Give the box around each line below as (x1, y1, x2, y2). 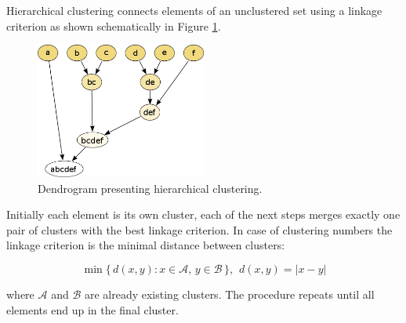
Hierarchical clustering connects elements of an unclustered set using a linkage (6, 2, 382, 18)
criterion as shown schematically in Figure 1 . (6, 17, 221, 34)
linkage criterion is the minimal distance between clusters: (6, 237, 285, 253)
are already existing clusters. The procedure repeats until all (84, 286, 375, 303)
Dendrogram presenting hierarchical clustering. (38, 180, 263, 196)
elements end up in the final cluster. (6, 301, 179, 318)
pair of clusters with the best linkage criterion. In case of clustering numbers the (6, 221, 393, 238)
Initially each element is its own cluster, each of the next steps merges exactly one (6, 206, 401, 223)
